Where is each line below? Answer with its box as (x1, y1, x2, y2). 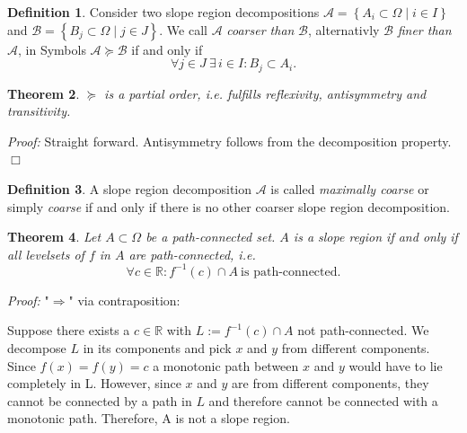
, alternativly (308, 20, 380, 39)
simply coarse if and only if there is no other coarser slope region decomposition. (7, 197, 451, 216)
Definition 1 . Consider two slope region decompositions (7, 3, 320, 21)
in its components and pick (83, 339, 232, 358)
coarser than (226, 20, 295, 39)
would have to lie (348, 356, 443, 375)
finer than (397, 20, 452, 39)
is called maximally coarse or (270, 180, 429, 199)
